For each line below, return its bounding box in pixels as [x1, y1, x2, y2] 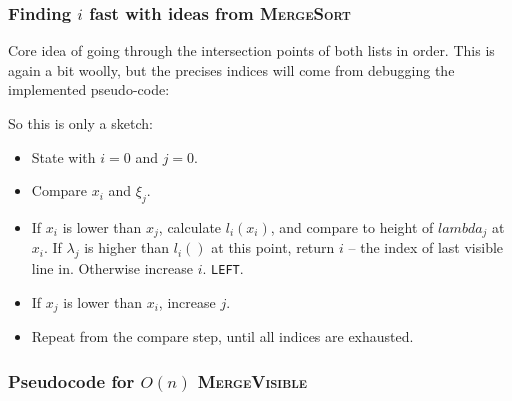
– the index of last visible [348, 237, 504, 258]
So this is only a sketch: [8, 113, 153, 133]
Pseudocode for [8, 368, 135, 393]
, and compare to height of [270, 216, 434, 237]
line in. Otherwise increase [31, 258, 194, 279]
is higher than [84, 237, 170, 258]
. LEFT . [202, 258, 244, 279]
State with [31, 146, 96, 167]
